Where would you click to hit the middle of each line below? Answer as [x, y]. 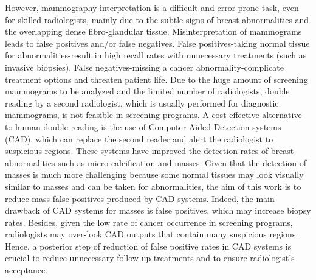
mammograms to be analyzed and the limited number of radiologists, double [147, 91]
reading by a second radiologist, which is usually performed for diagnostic [142, 103]
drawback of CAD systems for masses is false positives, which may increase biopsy [158, 210]
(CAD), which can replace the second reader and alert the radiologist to [139, 138]
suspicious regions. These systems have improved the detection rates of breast [149, 151]
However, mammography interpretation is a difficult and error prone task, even [152, 7]
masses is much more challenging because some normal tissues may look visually [154, 174]
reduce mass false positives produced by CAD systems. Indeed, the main [140, 198]
